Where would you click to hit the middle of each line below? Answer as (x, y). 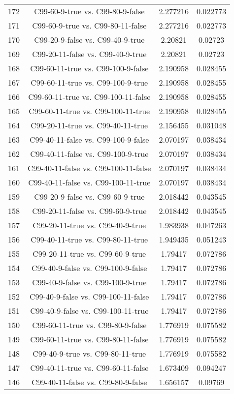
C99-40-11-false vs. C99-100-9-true (89, 154)
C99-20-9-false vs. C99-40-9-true (89, 40)
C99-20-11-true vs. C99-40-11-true (89, 125)
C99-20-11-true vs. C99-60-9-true (89, 254)
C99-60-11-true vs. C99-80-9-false (89, 325)
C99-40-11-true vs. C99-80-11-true (89, 239)
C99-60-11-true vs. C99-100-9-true (89, 82)
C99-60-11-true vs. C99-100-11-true (89, 111)
